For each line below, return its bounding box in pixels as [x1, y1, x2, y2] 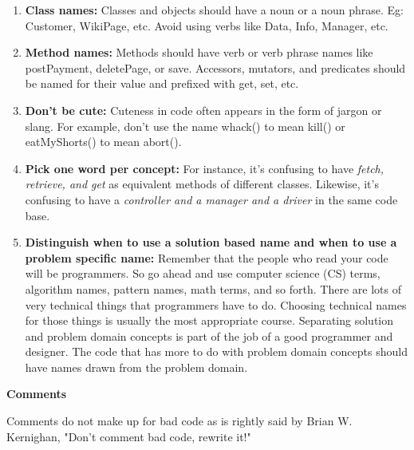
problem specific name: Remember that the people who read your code [25, 249, 388, 266]
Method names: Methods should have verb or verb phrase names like [25, 44, 373, 61]
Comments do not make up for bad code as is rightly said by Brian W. [6, 412, 353, 429]
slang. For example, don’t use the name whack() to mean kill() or [25, 117, 345, 134]
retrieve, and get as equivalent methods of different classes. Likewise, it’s [25, 176, 379, 192]
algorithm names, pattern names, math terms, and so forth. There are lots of [25, 280, 401, 297]
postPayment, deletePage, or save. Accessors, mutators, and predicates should [25, 59, 406, 76]
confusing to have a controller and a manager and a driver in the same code [25, 191, 398, 207]
